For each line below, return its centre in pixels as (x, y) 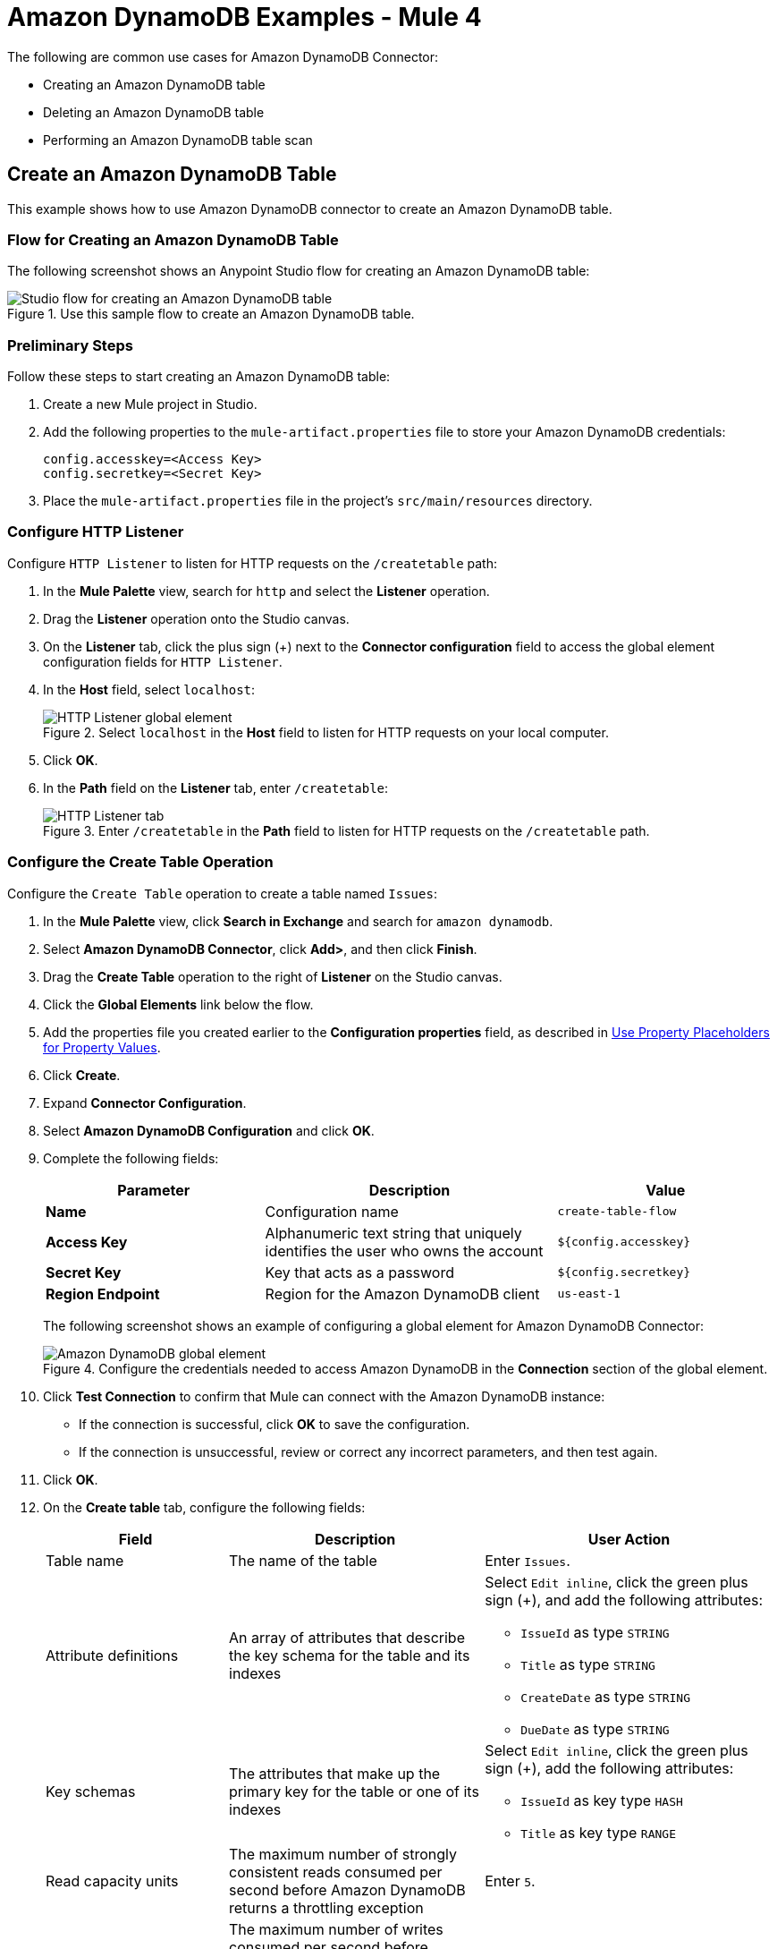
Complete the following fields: (131, 1158)
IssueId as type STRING (595, 1632)
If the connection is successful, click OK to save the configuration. (274, 1424)
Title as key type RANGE (598, 1832)
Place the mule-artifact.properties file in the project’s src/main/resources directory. (318, 501)
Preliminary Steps (70, 345)
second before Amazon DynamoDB (347, 1889)
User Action (629, 1539)
